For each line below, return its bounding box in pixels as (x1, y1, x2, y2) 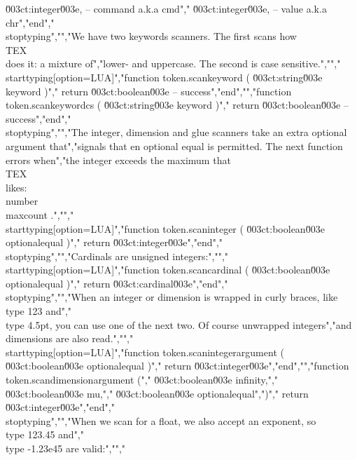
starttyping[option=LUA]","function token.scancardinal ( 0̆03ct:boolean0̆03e (6, 262, 330, 277)
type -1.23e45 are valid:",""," (6, 441, 126, 455)
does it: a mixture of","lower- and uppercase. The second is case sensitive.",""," (6, 56, 341, 71)
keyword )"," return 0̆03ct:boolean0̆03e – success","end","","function (6, 83, 292, 98)
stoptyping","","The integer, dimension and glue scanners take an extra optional (6, 125, 347, 140)
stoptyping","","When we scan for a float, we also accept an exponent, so (6, 413, 316, 428)
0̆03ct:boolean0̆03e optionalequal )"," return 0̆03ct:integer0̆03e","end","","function (6, 358, 349, 373)
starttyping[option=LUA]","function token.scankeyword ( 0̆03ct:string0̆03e (6, 69, 323, 84)
